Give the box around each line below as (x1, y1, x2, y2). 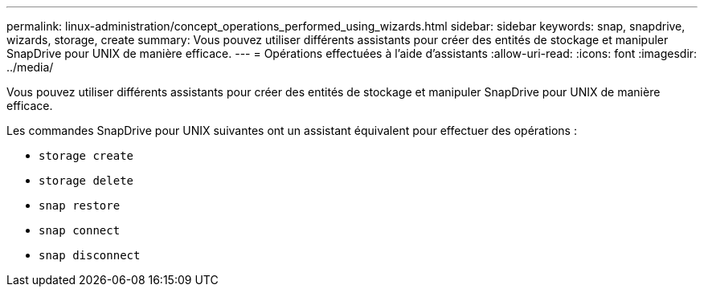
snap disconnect (39, 249, 141, 262)
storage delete (39, 174, 134, 187)
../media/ (6, 60, 54, 74)
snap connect (39, 224, 121, 237)
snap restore (39, 199, 121, 212)
